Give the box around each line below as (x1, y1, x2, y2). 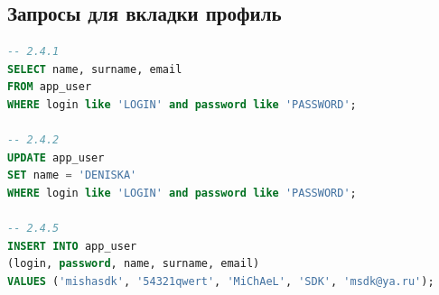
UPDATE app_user (7, 151, 105, 164)
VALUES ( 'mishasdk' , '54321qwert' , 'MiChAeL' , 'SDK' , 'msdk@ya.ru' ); (7, 274, 434, 288)
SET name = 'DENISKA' (7, 169, 137, 182)
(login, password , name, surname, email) (7, 257, 260, 271)
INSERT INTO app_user (7, 239, 137, 253)
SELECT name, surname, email (7, 62, 182, 76)
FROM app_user (7, 80, 92, 94)
